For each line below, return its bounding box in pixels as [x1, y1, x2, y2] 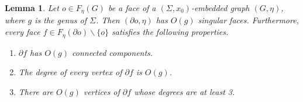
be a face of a [108, 2, 156, 13]
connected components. [72, 46, 153, 58]
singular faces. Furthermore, [198, 14, 299, 26]
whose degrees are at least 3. [134, 85, 235, 97]
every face [5, 26, 40, 38]
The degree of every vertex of [18, 66, 122, 78]
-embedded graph [191, 2, 250, 13]
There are [18, 85, 53, 97]
